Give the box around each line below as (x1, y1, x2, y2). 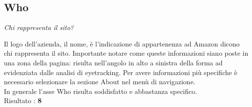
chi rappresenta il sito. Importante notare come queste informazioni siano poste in (4, 48, 249, 58)
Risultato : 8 (4, 95, 42, 106)
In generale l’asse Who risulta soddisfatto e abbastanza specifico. (4, 86, 197, 96)
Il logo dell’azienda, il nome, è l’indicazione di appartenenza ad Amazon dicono (4, 38, 240, 48)
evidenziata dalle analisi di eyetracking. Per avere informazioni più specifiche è (4, 67, 237, 77)
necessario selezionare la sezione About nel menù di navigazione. (4, 76, 196, 87)
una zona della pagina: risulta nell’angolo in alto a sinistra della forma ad (4, 57, 223, 67)
